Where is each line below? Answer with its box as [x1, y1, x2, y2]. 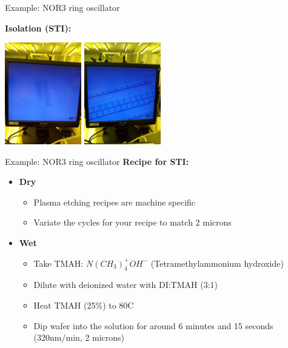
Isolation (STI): [5, 21, 72, 34]
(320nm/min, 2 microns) [33, 331, 125, 344]
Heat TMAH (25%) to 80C [33, 299, 134, 311]
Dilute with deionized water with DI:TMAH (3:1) [33, 278, 218, 291]
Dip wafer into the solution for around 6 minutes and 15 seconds [33, 319, 273, 332]
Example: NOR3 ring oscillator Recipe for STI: [5, 155, 189, 167]
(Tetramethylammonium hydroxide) [150, 256, 284, 269]
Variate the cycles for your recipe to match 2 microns [33, 216, 232, 229]
